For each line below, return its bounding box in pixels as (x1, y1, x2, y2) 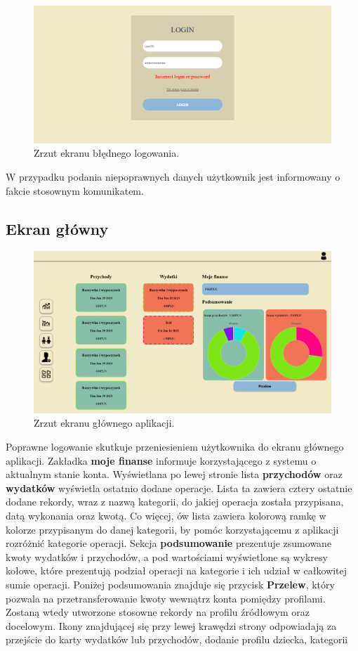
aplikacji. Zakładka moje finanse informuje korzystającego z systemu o (6, 453, 317, 468)
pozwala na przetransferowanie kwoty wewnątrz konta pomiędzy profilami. (6, 591, 326, 605)
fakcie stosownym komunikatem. (6, 183, 144, 198)
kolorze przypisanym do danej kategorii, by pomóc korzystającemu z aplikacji (6, 522, 339, 536)
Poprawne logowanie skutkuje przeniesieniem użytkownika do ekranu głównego (6, 439, 344, 454)
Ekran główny (6, 217, 109, 239)
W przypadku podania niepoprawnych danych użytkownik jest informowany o (6, 169, 340, 184)
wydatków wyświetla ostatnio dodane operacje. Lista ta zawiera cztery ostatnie (6, 480, 352, 495)
